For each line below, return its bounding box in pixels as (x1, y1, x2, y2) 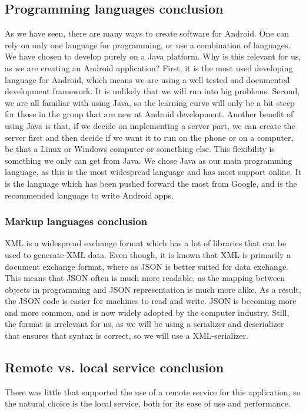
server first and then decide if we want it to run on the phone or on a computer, (5, 131, 294, 143)
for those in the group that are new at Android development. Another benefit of (5, 108, 294, 120)
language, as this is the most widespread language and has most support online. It (5, 166, 301, 178)
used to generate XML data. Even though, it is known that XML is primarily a (5, 248, 291, 260)
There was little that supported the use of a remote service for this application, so (5, 385, 301, 398)
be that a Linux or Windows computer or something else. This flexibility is (5, 143, 275, 155)
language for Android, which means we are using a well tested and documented (5, 73, 290, 85)
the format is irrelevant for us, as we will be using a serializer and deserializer (5, 318, 284, 330)
